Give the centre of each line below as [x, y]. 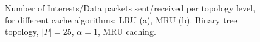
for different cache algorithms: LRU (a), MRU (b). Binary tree [121, 19]
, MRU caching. [127, 31]
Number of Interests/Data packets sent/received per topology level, [130, 8]
